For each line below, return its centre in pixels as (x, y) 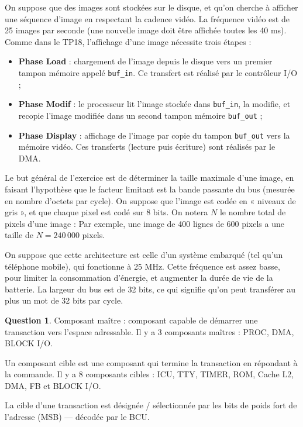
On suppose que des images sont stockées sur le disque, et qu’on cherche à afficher (151, 7)
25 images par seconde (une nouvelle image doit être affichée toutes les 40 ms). (146, 30)
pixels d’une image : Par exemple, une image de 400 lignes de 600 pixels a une (144, 223)
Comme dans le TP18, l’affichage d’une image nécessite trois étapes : (128, 41)
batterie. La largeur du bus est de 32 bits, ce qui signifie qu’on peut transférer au (150, 289)
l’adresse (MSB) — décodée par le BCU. (77, 417)
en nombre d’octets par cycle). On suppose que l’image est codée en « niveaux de (150, 200)
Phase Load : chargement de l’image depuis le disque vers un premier (145, 61)
